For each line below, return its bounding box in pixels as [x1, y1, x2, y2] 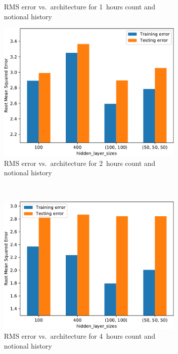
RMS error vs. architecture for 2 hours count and [4, 157, 155, 168]
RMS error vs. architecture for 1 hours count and [4, 1, 155, 11]
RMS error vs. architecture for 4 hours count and [4, 331, 155, 341]
